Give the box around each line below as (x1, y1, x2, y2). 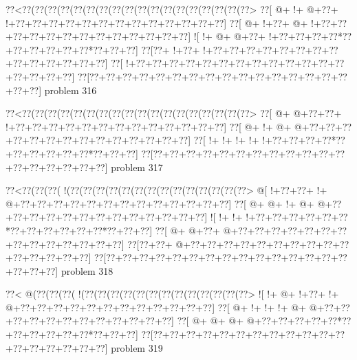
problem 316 (44, 82, 97, 97)
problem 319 (111, 340, 163, 355)
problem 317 (111, 159, 163, 174)
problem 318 (61, 263, 113, 278)
